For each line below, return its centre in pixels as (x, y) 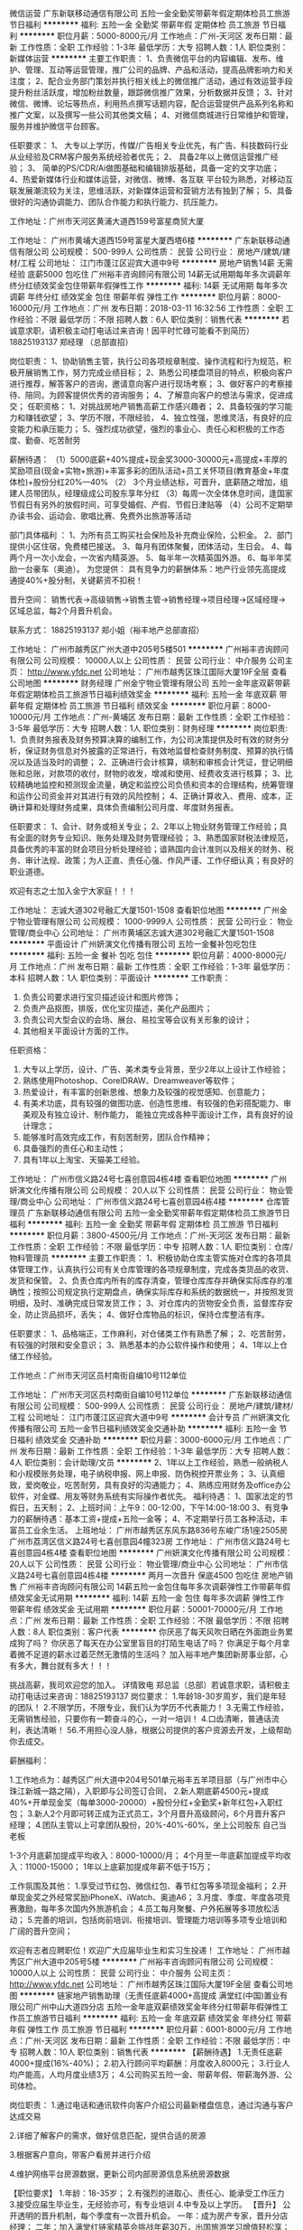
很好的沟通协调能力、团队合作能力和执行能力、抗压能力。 (116, 202)
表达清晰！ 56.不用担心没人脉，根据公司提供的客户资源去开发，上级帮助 (158, 1730)
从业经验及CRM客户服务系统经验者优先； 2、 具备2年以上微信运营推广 (140, 157)
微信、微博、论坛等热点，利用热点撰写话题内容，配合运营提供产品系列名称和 (151, 103)
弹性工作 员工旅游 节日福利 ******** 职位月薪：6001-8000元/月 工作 (155, 2029)
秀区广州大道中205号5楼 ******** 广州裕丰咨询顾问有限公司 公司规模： (143, 1962)
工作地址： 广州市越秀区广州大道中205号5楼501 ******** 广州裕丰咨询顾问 (149, 649)
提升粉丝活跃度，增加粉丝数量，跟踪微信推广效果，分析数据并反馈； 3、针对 (151, 92)
